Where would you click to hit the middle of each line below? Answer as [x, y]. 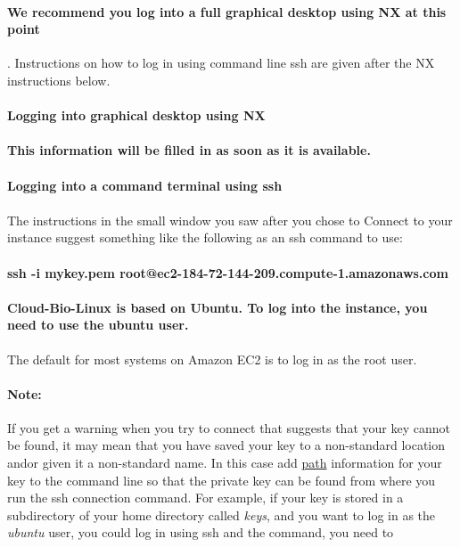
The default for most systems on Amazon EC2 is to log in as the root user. [212, 359]
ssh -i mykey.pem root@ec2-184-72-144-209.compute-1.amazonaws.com [228, 272]
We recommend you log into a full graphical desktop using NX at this [227, 11]
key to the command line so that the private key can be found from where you [222, 480]
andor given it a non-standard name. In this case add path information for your [225, 463]
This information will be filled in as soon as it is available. [189, 150]
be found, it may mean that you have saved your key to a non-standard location [226, 445]
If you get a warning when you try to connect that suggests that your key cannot [229, 427]
